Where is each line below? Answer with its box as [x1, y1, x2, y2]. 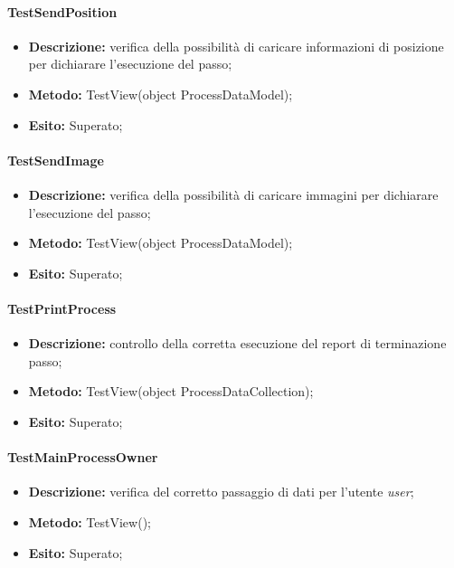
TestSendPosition [7, 2, 118, 21]
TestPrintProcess [7, 298, 117, 317]
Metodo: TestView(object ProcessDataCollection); [28, 382, 314, 401]
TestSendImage [7, 150, 104, 169]
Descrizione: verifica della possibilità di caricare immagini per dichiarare [28, 185, 439, 204]
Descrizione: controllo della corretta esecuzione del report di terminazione [28, 334, 447, 353]
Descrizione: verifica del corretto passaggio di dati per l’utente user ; [28, 482, 414, 501]
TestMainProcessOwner [7, 448, 158, 467]
